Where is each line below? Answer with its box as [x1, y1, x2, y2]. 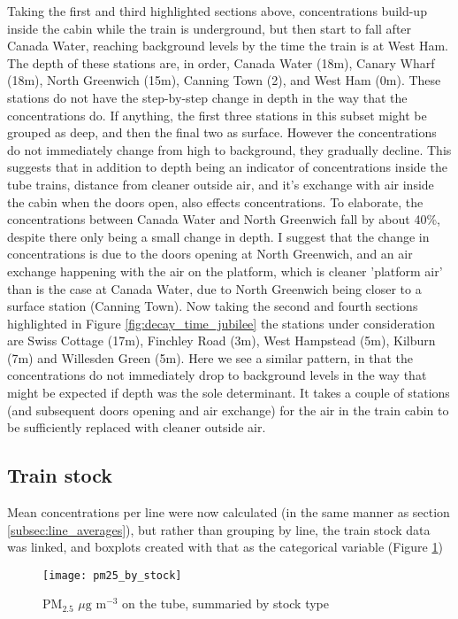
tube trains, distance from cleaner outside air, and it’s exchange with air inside [7, 174, 434, 193]
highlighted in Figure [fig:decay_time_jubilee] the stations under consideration [7, 313, 436, 332]
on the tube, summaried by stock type [122, 594, 330, 613]
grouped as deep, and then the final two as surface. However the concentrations [7, 123, 437, 142]
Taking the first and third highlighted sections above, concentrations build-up [7, 2, 427, 19]
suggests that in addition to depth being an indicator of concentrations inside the [7, 158, 447, 176]
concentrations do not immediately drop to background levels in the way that [7, 366, 427, 384]
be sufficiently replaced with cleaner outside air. [7, 418, 266, 437]
